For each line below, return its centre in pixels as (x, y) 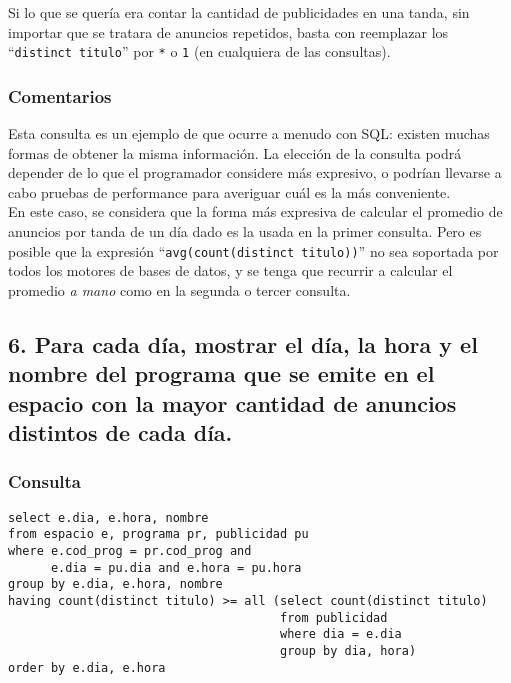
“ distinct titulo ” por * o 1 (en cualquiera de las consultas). (199, 51)
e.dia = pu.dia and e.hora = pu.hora (176, 567)
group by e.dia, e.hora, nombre (115, 584)
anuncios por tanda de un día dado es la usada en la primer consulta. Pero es (245, 231)
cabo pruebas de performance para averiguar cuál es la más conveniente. (229, 191)
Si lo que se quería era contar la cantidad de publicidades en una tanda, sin (239, 12)
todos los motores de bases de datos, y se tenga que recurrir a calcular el (230, 270)
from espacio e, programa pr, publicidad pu (158, 534)
